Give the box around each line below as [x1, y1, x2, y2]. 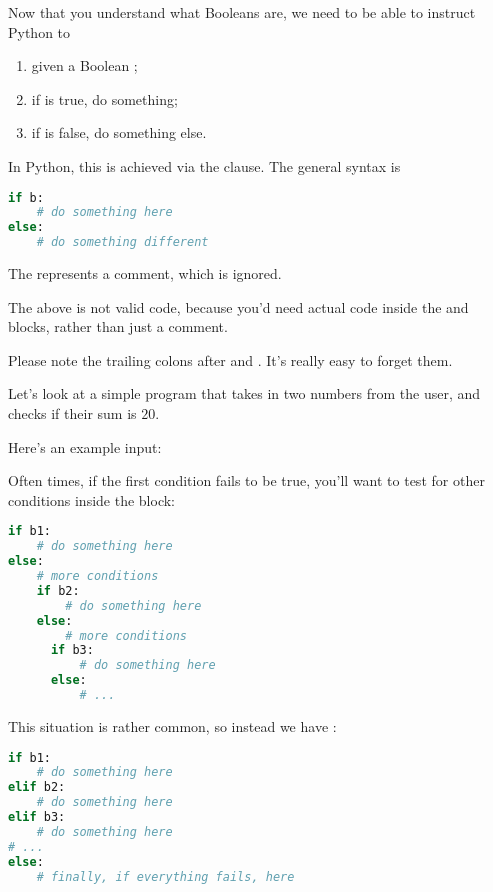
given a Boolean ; [31, 55, 138, 76]
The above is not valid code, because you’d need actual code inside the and [8, 296, 469, 317]
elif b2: [8, 780, 66, 795]
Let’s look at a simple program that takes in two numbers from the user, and [8, 383, 481, 404]
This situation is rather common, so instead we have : [8, 715, 337, 736]
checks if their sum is [8, 403, 137, 424]
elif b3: [8, 810, 66, 824]
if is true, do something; [31, 88, 178, 109]
